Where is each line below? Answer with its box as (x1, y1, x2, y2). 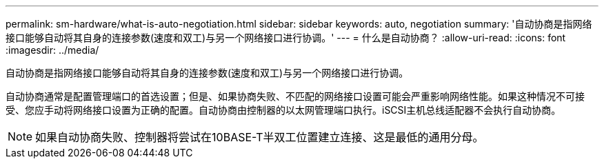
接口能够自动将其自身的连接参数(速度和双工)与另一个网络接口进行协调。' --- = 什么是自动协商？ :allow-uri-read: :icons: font (6, 32, 566, 43)
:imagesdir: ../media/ (6, 44, 99, 56)
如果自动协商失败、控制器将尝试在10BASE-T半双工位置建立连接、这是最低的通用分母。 (35, 130, 484, 144)
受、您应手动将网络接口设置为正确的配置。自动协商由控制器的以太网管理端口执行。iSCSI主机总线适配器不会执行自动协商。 (6, 104, 561, 116)
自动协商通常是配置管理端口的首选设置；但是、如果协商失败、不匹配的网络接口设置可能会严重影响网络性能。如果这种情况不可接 (6, 90, 585, 102)
